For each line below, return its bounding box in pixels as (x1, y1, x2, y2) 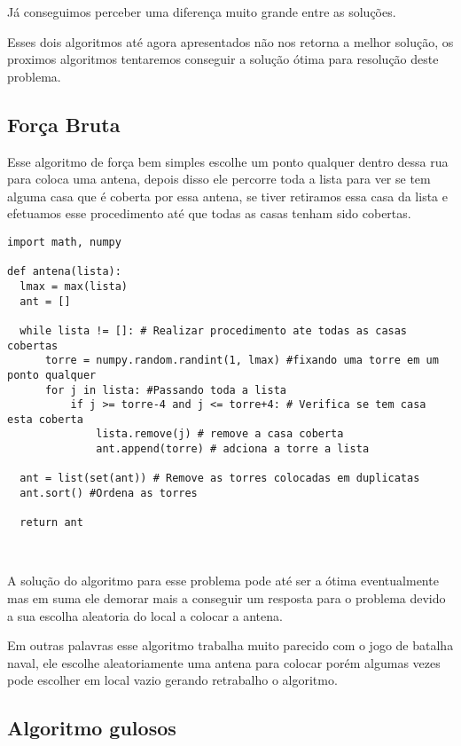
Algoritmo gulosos (7, 714, 176, 742)
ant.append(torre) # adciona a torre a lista (96, 443, 370, 456)
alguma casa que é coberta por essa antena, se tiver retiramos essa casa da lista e (7, 186, 448, 205)
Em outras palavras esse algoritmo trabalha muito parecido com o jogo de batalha (7, 636, 454, 655)
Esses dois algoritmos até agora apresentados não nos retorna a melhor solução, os (7, 32, 454, 51)
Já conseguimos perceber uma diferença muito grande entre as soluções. (7, 3, 396, 20)
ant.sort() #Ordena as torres (20, 487, 198, 500)
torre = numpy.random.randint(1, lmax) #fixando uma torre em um (44, 354, 439, 367)
